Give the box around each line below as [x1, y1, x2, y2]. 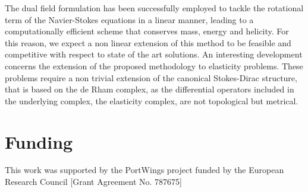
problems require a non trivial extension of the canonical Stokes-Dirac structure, [5, 71, 297, 84]
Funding [5, 129, 73, 153]
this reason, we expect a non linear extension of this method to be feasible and [5, 36, 291, 49]
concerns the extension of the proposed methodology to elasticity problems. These [5, 59, 303, 72]
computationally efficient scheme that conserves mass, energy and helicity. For [5, 25, 289, 37]
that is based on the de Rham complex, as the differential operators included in [5, 83, 294, 95]
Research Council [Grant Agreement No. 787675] [5, 175, 182, 188]
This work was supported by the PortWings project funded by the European [5, 164, 284, 176]
